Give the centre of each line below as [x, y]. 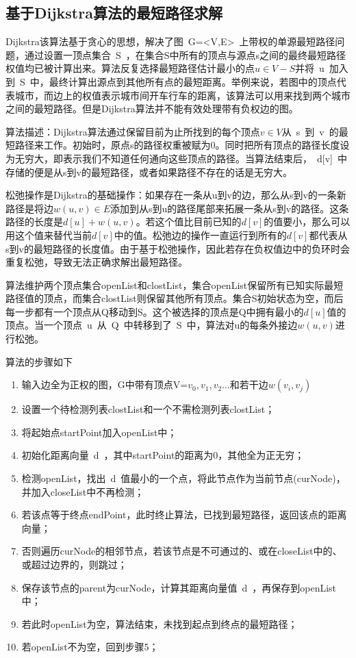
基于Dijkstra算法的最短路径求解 [114, 13]
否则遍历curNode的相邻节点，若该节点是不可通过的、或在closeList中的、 [182, 551]
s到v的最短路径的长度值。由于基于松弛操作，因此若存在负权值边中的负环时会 [178, 248]
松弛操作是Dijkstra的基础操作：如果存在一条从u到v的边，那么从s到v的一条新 [176, 195]
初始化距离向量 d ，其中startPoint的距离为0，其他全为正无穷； [163, 455]
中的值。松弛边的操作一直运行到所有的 [200, 235]
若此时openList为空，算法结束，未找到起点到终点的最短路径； [160, 623]
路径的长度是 [34, 222]
